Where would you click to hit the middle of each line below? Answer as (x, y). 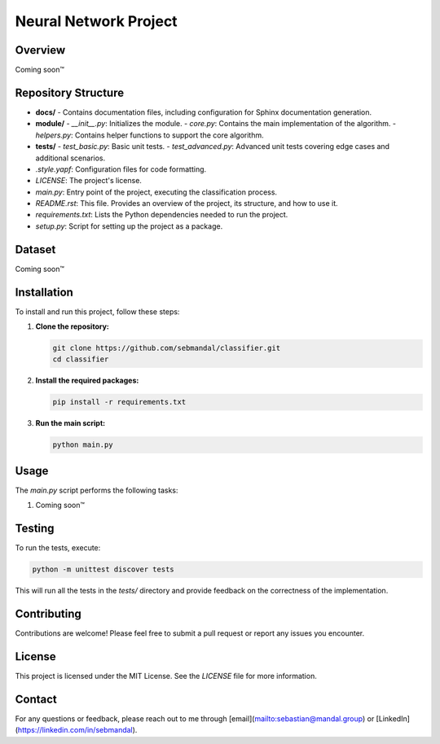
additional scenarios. (70, 158)
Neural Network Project (97, 21)
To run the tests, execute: (58, 548)
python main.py (83, 445)
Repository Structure (70, 92)
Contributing (48, 613)
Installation (44, 292)
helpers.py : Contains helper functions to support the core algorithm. (150, 135)
